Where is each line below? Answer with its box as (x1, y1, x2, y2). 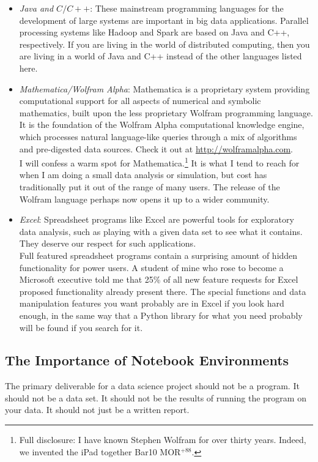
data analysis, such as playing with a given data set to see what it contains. (19, 225, 303, 237)
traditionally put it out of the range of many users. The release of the (19, 180, 280, 193)
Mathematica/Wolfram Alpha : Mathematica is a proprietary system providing (19, 82, 310, 95)
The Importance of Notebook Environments (5, 351, 289, 370)
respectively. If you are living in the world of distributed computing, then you (19, 37, 310, 50)
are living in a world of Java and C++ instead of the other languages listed (19, 50, 302, 62)
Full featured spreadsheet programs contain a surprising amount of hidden (19, 248, 298, 261)
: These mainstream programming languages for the (90, 2, 284, 14)
